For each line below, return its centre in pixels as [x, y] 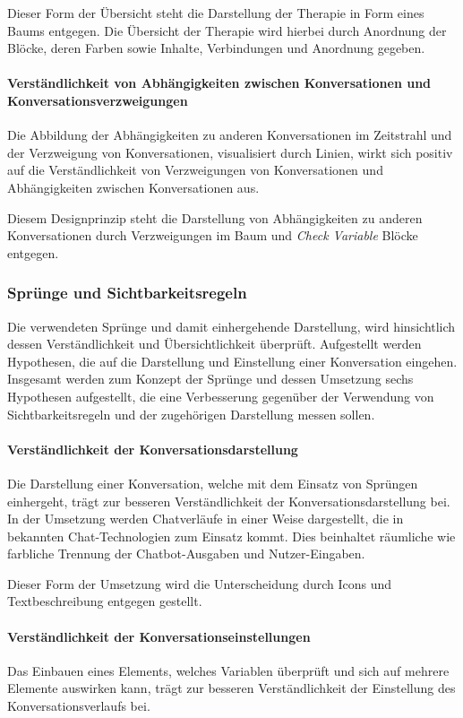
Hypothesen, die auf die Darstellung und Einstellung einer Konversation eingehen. [232, 361]
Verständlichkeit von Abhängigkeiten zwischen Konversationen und [219, 83]
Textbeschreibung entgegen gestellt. [105, 601]
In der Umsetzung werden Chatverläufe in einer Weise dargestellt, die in [206, 519]
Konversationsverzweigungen [98, 100]
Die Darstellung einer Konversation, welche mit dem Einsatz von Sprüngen [213, 483]
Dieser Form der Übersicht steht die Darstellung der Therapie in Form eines [216, 13]
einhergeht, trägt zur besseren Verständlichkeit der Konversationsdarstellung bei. [229, 501]
